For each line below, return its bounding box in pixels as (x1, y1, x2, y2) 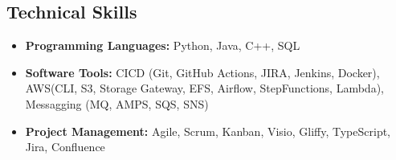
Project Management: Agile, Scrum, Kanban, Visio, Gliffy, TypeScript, (25, 122, 391, 139)
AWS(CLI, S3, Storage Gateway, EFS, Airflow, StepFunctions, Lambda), (25, 80, 384, 96)
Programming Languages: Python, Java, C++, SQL (25, 37, 300, 54)
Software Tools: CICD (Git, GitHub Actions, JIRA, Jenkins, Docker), (25, 64, 380, 80)
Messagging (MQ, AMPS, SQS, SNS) (25, 95, 209, 112)
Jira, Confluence (25, 138, 105, 155)
